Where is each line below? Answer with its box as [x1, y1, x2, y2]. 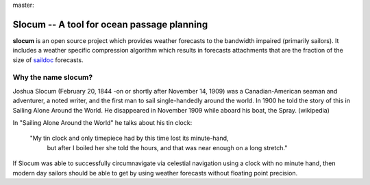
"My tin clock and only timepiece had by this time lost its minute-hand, [29, 134, 229, 143]
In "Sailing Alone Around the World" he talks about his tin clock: [12, 119, 193, 126]
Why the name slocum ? [12, 72, 93, 82]
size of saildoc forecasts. [12, 55, 84, 64]
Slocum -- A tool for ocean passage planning [12, 18, 208, 30]
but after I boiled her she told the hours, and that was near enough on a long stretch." [47, 143, 288, 152]
